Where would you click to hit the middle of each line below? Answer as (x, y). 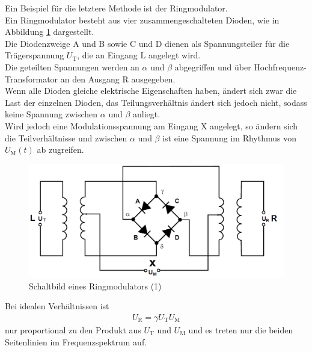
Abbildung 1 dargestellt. (50, 32)
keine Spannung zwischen (51, 114)
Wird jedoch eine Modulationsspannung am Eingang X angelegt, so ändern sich (151, 125)
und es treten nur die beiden (241, 329)
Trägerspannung (35, 55)
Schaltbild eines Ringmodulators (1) (95, 286)
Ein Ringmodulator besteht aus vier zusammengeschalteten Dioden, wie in (142, 20)
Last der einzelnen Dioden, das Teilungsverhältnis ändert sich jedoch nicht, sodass (156, 102)
